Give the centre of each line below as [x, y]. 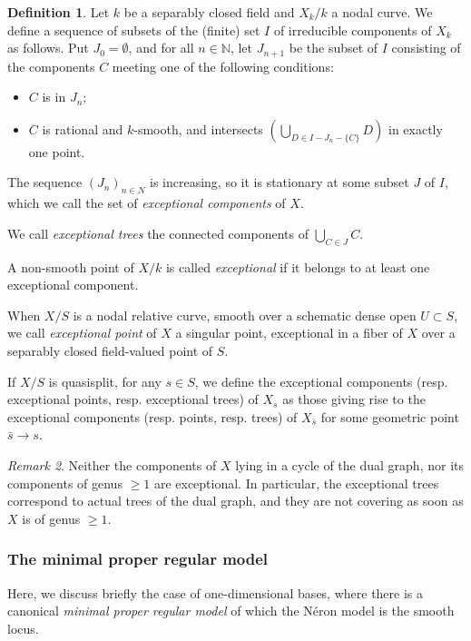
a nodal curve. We [382, 12]
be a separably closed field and [209, 12]
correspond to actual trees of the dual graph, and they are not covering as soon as [235, 501]
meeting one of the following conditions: [223, 66]
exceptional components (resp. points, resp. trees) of [152, 416]
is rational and [83, 128]
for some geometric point [390, 416]
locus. [23, 628]
